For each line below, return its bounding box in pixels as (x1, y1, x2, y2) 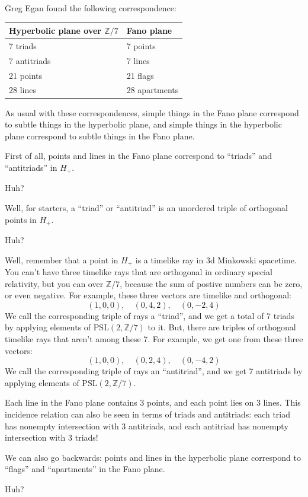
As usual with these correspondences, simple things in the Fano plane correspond (5, 106, 299, 119)
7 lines (126, 54, 150, 66)
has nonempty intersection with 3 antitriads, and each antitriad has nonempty (5, 419, 288, 432)
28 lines (9, 84, 36, 96)
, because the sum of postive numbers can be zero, (120, 277, 303, 289)
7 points (126, 39, 156, 52)
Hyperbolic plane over (9, 24, 101, 37)
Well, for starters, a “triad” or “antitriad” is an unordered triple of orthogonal (5, 201, 288, 214)
